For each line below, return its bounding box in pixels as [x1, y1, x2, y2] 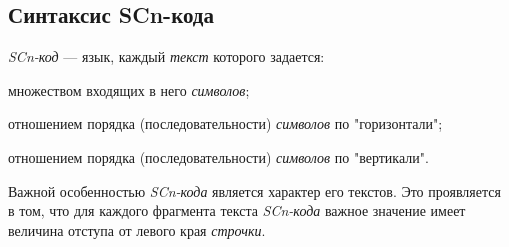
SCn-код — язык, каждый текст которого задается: [8, 46, 325, 67]
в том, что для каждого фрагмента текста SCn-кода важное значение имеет [8, 200, 466, 221]
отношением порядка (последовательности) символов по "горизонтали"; [8, 113, 443, 134]
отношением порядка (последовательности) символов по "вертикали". [8, 146, 429, 167]
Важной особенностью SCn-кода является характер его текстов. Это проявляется [8, 180, 501, 201]
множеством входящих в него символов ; [8, 79, 250, 100]
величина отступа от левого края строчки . [8, 219, 266, 240]
